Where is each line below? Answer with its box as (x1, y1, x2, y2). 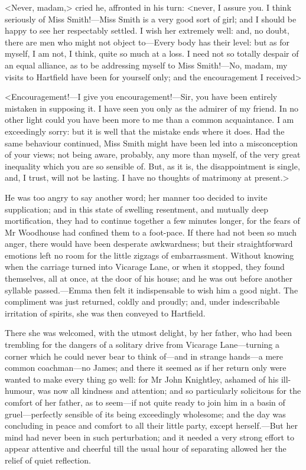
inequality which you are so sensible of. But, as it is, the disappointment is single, (5, 159, 300, 172)
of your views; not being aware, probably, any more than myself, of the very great (5, 148, 301, 161)
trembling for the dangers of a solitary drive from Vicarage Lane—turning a (5, 338, 280, 351)
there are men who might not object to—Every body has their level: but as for (5, 35, 289, 48)
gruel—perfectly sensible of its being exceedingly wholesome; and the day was (5, 407, 286, 420)
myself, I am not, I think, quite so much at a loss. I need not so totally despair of (5, 47, 299, 60)
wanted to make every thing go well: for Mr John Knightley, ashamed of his (5, 373, 279, 385)
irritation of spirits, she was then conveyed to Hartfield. (5, 306, 206, 319)
